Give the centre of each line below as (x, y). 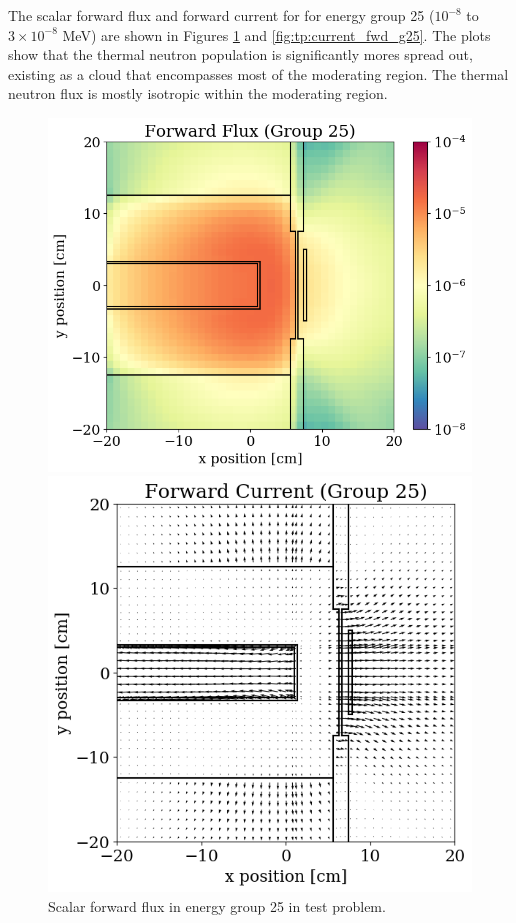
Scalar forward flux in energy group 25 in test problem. (217, 905)
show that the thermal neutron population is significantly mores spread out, (240, 54)
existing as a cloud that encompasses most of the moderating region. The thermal (258, 73)
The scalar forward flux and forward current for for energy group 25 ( (221, 15)
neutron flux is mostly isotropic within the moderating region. (198, 93)
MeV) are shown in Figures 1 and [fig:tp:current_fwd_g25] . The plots (276, 34)
